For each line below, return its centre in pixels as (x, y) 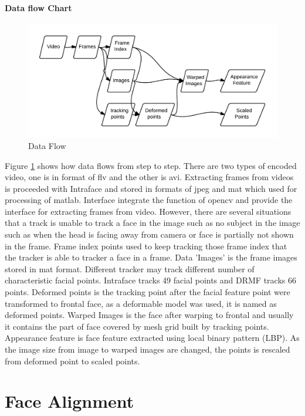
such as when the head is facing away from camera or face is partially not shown (149, 234)
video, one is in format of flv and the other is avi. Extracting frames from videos (149, 177)
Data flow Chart (38, 7)
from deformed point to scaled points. (72, 361)
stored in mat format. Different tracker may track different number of (130, 268)
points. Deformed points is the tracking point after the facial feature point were (148, 292)
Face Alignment (70, 401)
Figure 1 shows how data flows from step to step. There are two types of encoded (151, 165)
